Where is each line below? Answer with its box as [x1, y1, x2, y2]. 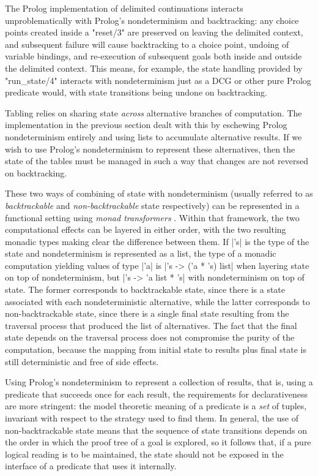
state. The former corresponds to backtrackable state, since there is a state [5, 283, 286, 296]
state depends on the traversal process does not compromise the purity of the [5, 331, 295, 344]
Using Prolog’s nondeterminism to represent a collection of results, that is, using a [5, 376, 313, 388]
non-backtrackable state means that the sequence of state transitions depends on [5, 423, 308, 436]
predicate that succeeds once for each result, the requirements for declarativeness [5, 387, 308, 400]
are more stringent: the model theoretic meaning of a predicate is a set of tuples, [5, 399, 307, 412]
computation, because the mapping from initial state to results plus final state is [5, 343, 306, 356]
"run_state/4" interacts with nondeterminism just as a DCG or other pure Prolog [5, 74, 311, 86]
